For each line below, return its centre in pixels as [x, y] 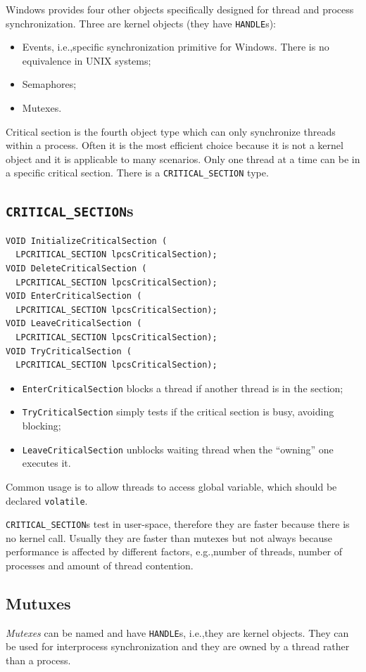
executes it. [46, 463]
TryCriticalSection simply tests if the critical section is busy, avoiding [178, 412]
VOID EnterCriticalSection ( [74, 296]
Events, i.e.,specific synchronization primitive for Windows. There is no [176, 47]
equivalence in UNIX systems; [87, 60]
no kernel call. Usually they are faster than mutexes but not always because [169, 537]
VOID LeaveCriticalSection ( [74, 324]
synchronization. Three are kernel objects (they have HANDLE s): [141, 23]
